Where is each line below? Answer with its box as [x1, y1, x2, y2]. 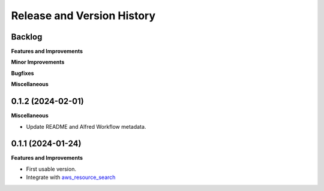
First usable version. [26, 165, 76, 172]
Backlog [11, 32, 43, 42]
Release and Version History [11, 9, 156, 22]
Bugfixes [11, 69, 34, 77]
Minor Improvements [11, 59, 65, 66]
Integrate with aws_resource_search [26, 174, 116, 181]
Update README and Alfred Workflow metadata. [26, 123, 146, 130]
